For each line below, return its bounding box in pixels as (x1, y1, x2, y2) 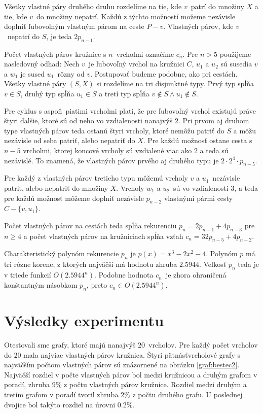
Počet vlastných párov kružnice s (4, 48, 106, 59)
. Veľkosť (199, 259, 227, 269)
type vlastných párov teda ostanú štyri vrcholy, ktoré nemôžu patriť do (4, 125, 224, 135)
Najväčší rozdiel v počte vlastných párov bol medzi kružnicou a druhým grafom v (4, 369, 257, 380)
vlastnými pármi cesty (164, 192, 233, 203)
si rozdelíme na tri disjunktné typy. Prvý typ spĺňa (96, 78, 254, 89)
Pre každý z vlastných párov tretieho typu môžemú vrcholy (4, 173, 188, 183)
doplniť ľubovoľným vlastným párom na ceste (4, 21, 144, 31)
